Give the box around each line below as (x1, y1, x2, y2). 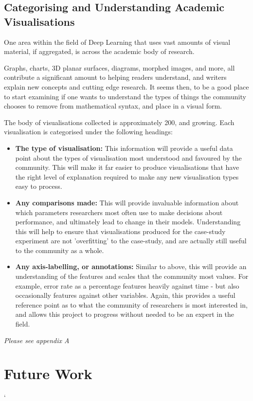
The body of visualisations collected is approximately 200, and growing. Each (4, 117, 235, 127)
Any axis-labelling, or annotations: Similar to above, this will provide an (15, 261, 247, 272)
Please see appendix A (4, 335, 70, 345)
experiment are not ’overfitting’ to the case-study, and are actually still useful (15, 236, 247, 246)
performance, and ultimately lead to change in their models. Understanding (15, 217, 241, 227)
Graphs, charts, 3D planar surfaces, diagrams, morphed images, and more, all (4, 62, 235, 73)
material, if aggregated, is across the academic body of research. (4, 46, 195, 56)
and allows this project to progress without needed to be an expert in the (15, 309, 235, 319)
